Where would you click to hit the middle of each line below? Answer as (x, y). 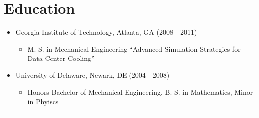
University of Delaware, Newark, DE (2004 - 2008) (93, 75)
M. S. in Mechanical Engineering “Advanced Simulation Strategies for (134, 48)
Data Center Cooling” (61, 58)
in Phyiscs (43, 101)
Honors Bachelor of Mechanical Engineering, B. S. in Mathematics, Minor (140, 91)
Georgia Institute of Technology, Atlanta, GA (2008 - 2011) (106, 32)
